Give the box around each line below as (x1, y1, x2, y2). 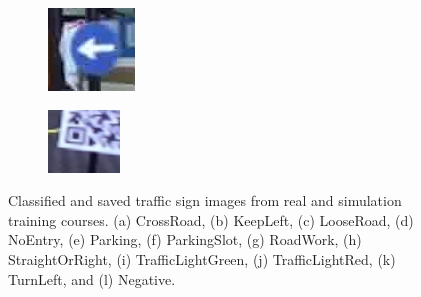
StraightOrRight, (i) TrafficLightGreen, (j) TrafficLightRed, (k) (8, 248, 396, 269)
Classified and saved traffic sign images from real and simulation (8, 190, 402, 211)
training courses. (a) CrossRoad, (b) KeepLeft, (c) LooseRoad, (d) (8, 209, 414, 230)
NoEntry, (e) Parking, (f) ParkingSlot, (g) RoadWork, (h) (8, 229, 362, 250)
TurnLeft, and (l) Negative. (8, 268, 176, 289)
